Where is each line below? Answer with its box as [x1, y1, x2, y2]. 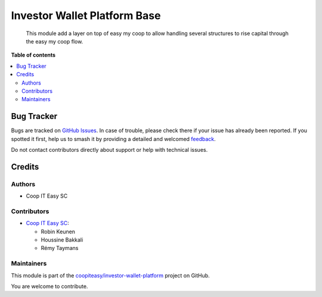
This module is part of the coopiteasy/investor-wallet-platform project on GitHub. [11, 271, 210, 279]
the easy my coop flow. [26, 37, 83, 45]
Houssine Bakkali [41, 236, 83, 243]
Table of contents [11, 51, 56, 59]
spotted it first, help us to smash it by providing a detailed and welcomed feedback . [11, 135, 216, 142]
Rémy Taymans [41, 245, 79, 252]
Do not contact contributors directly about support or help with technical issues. [11, 146, 208, 153]
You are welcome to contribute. [11, 283, 88, 290]
